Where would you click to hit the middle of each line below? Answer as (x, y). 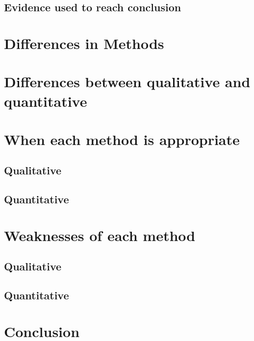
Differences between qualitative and (127, 82)
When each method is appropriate (122, 139)
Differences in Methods (84, 43)
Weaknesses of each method (100, 235)
